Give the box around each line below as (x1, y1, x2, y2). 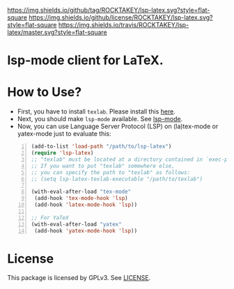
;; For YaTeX (31, 214, 69, 221)
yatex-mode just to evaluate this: (17, 130, 111, 138)
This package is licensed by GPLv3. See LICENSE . (7, 274, 151, 282)
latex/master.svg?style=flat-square (7, 28, 107, 36)
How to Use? (7, 84, 82, 100)
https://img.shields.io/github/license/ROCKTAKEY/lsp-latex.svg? (29, 13, 213, 22)
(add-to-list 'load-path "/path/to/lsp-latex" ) (31, 143, 172, 150)
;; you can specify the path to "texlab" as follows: (31, 169, 191, 176)
